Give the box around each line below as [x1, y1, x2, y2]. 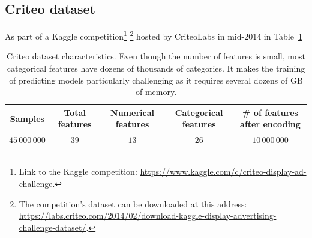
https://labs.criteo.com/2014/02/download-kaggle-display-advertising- [19, 209, 277, 222]
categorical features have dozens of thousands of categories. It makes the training [7, 62, 305, 75]
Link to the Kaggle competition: [19, 165, 137, 178]
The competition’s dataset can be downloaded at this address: [19, 197, 247, 210]
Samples [10, 112, 44, 124]
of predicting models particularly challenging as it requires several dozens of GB [9, 73, 303, 86]
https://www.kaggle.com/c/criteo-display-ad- [140, 165, 307, 178]
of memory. [135, 85, 177, 98]
